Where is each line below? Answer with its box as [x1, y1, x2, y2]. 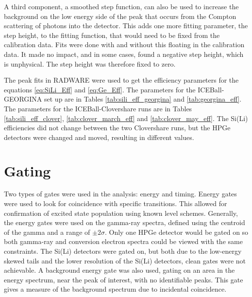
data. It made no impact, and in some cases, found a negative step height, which [4, 49, 244, 59]
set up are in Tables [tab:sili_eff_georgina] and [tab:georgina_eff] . [44, 94, 242, 104]
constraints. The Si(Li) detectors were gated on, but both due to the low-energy [4, 246, 242, 256]
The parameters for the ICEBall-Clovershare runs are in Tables [4, 103, 192, 113]
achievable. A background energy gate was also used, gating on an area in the [4, 265, 235, 275]
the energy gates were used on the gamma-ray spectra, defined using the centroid [4, 217, 245, 227]
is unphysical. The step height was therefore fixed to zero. [4, 58, 176, 69]
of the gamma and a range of [4, 227, 90, 237]
